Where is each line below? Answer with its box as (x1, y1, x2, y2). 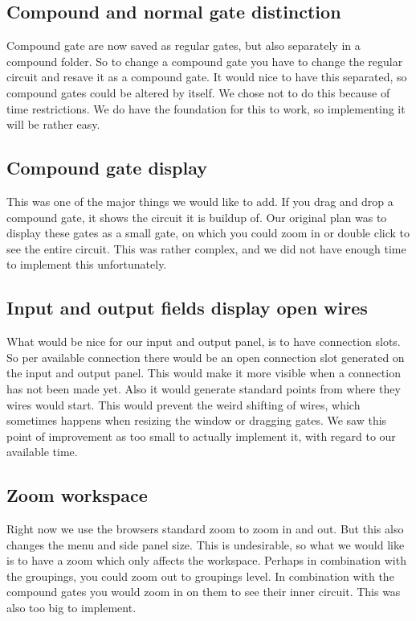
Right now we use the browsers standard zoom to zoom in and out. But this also (6, 520, 404, 537)
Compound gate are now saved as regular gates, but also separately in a (6, 37, 361, 54)
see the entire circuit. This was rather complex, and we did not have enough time (6, 240, 406, 257)
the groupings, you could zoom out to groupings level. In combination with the (6, 567, 394, 584)
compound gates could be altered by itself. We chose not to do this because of (6, 84, 390, 101)
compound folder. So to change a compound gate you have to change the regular (6, 52, 403, 69)
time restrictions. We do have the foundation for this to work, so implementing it (6, 100, 406, 117)
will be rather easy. (6, 116, 100, 133)
